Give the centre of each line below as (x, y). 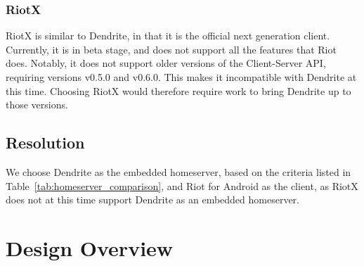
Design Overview (90, 247)
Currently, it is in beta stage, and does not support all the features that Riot (171, 49)
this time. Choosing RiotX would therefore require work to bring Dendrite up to (178, 90)
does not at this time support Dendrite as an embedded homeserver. (152, 199)
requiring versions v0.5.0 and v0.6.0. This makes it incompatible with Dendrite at (181, 77)
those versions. (37, 104)
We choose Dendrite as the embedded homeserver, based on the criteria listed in (178, 171)
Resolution (45, 142)
